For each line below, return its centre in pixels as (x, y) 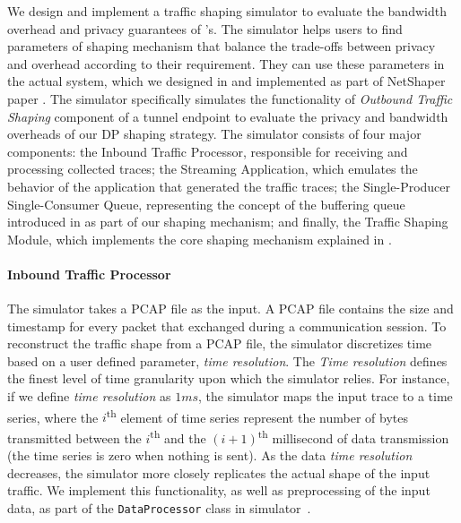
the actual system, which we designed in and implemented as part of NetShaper (226, 81)
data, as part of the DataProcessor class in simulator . (159, 507)
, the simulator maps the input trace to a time (326, 396)
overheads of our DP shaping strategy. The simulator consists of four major (214, 134)
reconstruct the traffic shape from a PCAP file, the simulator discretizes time (220, 343)
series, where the (53, 417)
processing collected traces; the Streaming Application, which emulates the (213, 169)
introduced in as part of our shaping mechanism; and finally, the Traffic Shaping (228, 222)
